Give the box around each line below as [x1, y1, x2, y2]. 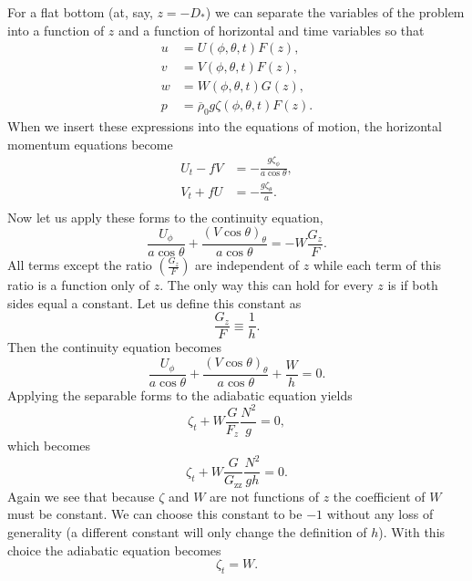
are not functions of [210, 486, 320, 505]
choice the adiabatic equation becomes [7, 540, 221, 559]
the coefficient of [333, 486, 426, 505]
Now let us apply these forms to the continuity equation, [7, 207, 323, 226]
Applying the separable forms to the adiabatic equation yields [7, 385, 353, 404]
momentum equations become [7, 134, 173, 153]
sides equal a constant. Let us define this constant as [7, 293, 302, 312]
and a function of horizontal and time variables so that [118, 20, 425, 39]
